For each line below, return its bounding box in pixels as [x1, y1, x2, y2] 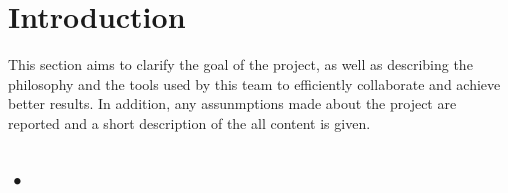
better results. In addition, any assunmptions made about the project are [8, 93, 457, 114]
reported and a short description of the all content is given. [8, 112, 371, 133]
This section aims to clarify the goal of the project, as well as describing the [8, 54, 473, 75]
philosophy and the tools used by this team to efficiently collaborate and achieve [8, 73, 501, 94]
